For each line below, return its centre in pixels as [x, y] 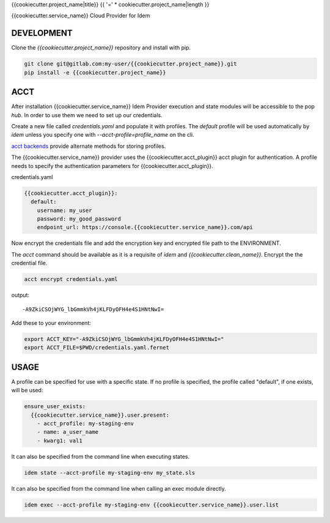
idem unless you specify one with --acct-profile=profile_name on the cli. [103, 135]
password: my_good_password [79, 219]
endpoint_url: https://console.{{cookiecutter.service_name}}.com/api [145, 227]
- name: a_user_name [68, 432]
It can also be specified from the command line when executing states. [100, 456]
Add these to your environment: [51, 323]
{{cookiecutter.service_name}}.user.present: [100, 415]
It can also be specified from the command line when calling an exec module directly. [119, 488]
